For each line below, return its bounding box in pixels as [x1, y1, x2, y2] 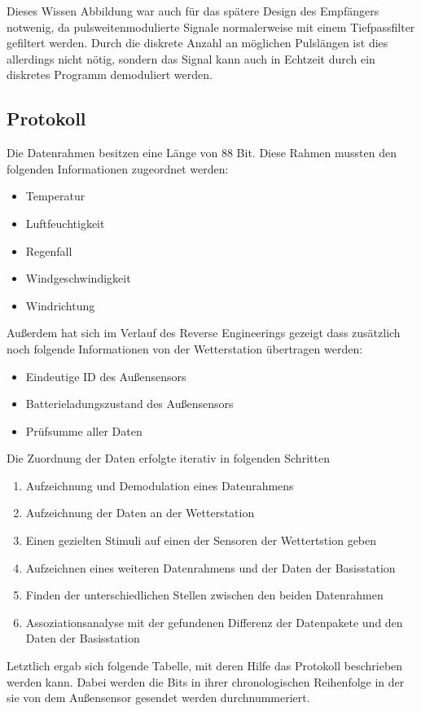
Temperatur [25, 187, 86, 204]
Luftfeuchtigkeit [25, 214, 105, 231]
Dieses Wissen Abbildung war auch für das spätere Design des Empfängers [7, 2, 379, 19]
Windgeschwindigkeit [25, 270, 131, 287]
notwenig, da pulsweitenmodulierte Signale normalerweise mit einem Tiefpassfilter [7, 18, 415, 35]
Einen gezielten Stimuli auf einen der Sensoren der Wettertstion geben [25, 532, 377, 549]
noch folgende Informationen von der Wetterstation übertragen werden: [7, 340, 363, 357]
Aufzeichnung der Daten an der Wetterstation [25, 504, 255, 521]
